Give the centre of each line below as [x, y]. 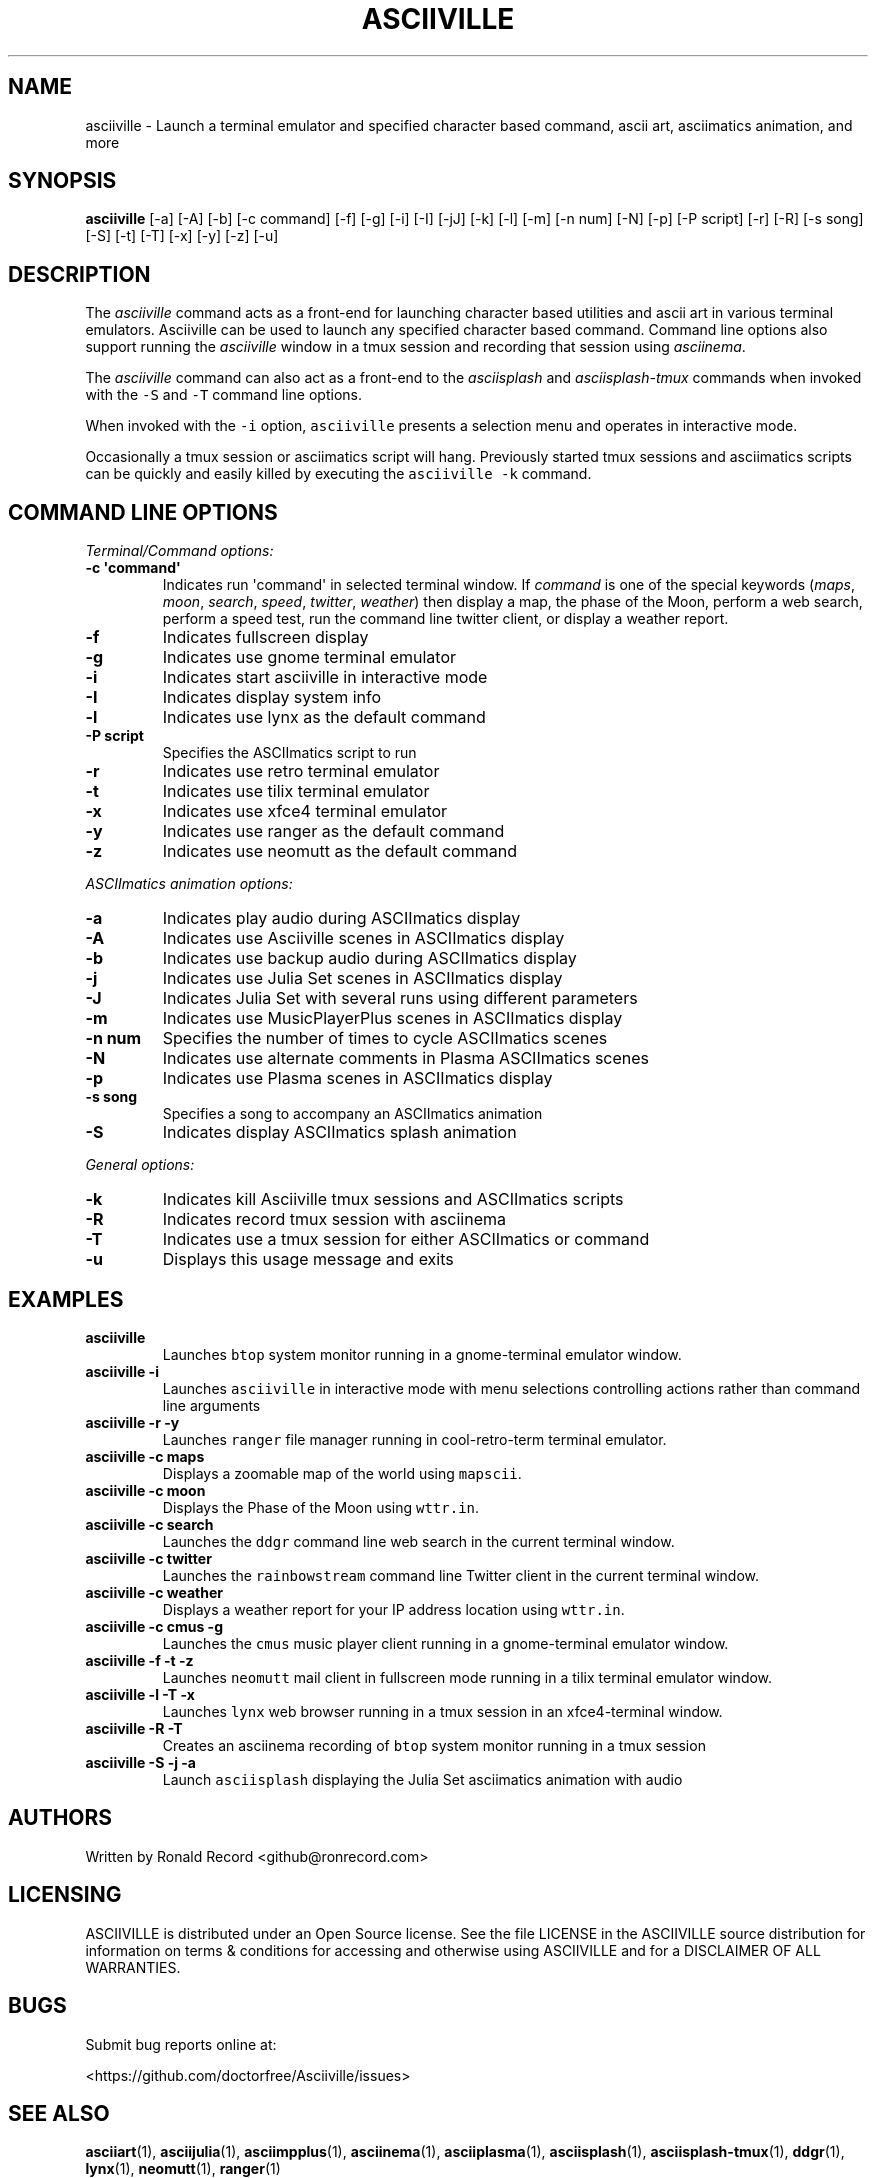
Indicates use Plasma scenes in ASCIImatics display [357, 1078]
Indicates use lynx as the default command [324, 717]
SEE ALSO [59, 2113]
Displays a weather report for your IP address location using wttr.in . [393, 1609]
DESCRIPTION [79, 274]
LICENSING [65, 1895]
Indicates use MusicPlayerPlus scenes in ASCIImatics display [392, 1018]
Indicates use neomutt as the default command [339, 851]
